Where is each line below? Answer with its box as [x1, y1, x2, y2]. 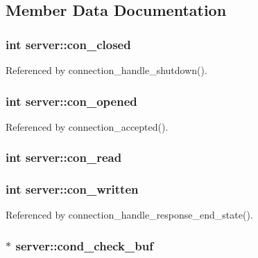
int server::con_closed [6, 35, 131, 53]
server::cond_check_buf [15, 237, 153, 254]
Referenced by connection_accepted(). [6, 119, 169, 133]
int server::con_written [6, 181, 139, 198]
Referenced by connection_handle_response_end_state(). [6, 208, 253, 222]
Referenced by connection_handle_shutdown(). [6, 63, 207, 77]
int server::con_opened [6, 92, 137, 109]
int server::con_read [6, 149, 122, 166]
